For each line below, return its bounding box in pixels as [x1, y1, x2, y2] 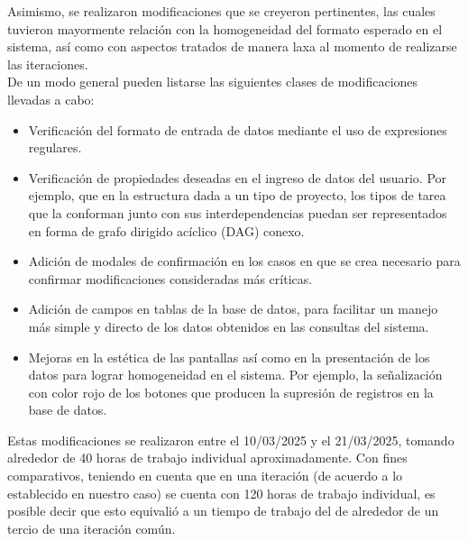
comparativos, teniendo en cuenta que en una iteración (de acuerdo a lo [7, 466, 403, 485]
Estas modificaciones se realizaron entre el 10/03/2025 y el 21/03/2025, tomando [7, 430, 454, 449]
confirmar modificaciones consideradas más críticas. [28, 269, 313, 288]
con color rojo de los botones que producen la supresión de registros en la [28, 382, 434, 401]
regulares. [28, 138, 82, 157]
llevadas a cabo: [7, 89, 95, 108]
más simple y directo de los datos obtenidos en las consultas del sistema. [28, 316, 429, 335]
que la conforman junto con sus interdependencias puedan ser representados [28, 203, 447, 222]
